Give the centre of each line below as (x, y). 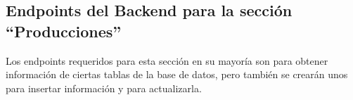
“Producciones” (64, 31)
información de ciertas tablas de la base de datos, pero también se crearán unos (177, 74)
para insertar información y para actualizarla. (104, 88)
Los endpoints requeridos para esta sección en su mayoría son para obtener (167, 60)
